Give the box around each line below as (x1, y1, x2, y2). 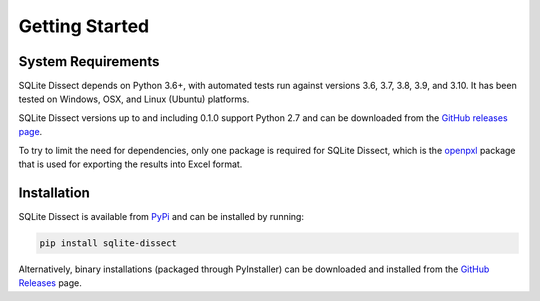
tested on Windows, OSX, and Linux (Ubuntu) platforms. (18, 93, 250, 105)
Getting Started (18, 15, 150, 37)
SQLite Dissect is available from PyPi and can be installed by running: (18, 210, 305, 222)
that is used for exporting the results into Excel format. (18, 158, 243, 170)
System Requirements (18, 53, 160, 70)
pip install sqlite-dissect (39, 237, 177, 249)
